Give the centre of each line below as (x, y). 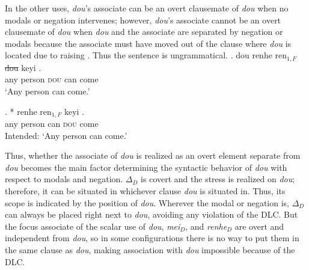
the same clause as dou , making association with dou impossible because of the (150, 250)
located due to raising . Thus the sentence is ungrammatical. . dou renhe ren (146, 55)
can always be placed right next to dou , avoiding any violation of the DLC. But (151, 214)
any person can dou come (52, 124)
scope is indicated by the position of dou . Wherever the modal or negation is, (147, 202)
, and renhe (206, 226)
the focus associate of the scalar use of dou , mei (93, 226)
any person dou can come (52, 79)
